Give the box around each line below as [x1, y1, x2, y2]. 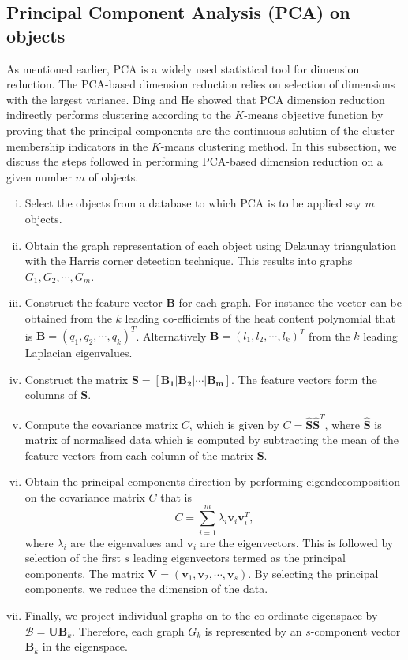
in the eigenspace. [42, 638, 128, 654]
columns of [24, 386, 77, 403]
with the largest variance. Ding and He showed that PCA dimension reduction [6, 91, 385, 107]
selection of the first [24, 550, 121, 566]
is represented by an [204, 622, 302, 639]
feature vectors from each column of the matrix [24, 446, 253, 463]
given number [6, 168, 72, 185]
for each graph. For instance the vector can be [178, 294, 402, 311]
